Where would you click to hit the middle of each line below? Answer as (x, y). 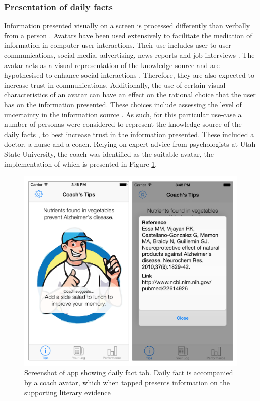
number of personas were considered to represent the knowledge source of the (123, 124)
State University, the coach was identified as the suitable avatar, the (109, 153)
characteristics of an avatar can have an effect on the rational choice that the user (130, 94)
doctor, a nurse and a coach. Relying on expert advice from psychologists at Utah (130, 144)
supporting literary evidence (67, 392)
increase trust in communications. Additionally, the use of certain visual (115, 84)
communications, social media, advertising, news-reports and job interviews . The (129, 55)
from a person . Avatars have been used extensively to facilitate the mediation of (128, 35)
